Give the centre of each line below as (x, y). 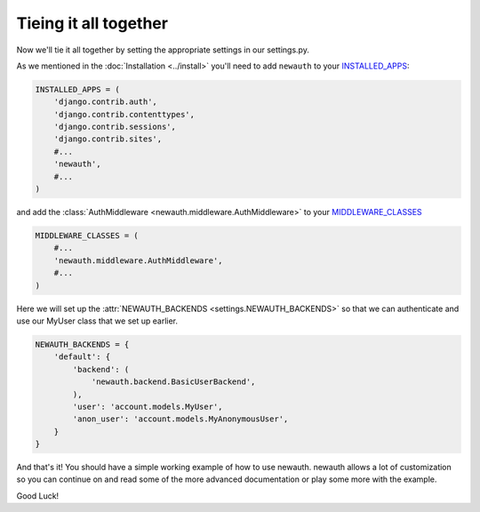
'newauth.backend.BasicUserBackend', (173, 382)
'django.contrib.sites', (108, 139)
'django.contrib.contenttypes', (124, 114)
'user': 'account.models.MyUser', (148, 406)
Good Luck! (38, 496)
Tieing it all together (92, 23)
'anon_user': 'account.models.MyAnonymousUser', (180, 419)
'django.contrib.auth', (105, 102)
